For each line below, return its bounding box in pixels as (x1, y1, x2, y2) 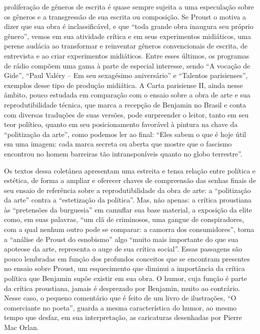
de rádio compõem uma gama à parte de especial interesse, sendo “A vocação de (4, 60, 250, 70)
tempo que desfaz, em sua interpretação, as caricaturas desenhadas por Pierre (4, 312, 242, 322)
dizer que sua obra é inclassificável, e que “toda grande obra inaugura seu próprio (4, 21, 253, 31)
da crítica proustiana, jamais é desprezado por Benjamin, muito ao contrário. (4, 282, 240, 293)
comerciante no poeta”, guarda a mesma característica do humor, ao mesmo (4, 302, 237, 312)
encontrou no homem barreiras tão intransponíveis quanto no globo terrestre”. (4, 148, 242, 158)
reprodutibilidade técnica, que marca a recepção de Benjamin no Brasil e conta (4, 99, 246, 109)
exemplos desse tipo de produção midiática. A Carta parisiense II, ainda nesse (4, 79, 243, 90)
